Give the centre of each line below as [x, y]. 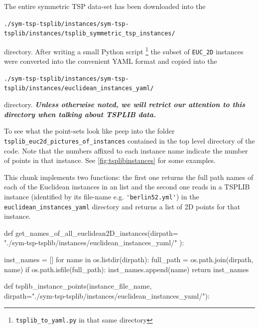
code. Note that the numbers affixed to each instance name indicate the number [126, 150]
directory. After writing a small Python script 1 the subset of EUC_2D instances [124, 50]
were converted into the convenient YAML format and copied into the [111, 61]
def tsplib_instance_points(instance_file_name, [78, 286]
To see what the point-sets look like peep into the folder [89, 131]
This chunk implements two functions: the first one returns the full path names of [129, 177]
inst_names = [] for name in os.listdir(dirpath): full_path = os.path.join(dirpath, [129, 259]
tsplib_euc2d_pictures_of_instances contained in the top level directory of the [129, 140]
